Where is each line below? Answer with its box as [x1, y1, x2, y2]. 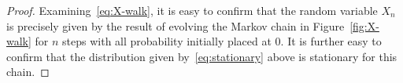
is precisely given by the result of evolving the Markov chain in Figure [6, 17, 345, 34]
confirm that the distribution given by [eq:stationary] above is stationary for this [6, 48, 397, 64]
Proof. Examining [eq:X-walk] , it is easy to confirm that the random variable [6, 2, 378, 18]
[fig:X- [349, 17, 379, 34]
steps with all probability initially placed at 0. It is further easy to [62, 33, 382, 49]
